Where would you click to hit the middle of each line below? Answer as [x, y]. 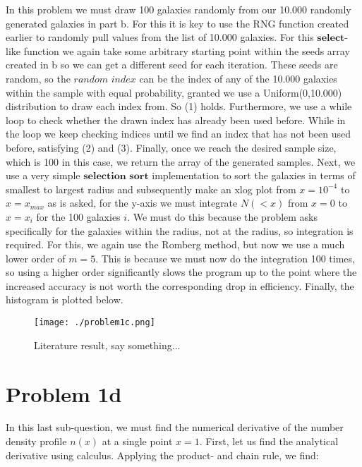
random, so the [38, 78]
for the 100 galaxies [78, 216]
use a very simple [43, 175]
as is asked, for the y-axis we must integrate [143, 203]
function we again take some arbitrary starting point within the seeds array [187, 50]
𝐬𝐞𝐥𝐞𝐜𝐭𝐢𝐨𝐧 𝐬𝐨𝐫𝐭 [116, 177]
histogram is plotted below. [65, 299]
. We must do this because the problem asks [223, 216]
